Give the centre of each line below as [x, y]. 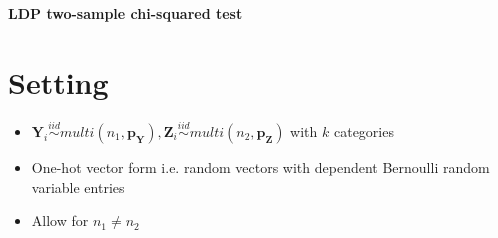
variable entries [78, 186]
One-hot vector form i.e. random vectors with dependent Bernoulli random [260, 166]
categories [363, 130]
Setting [58, 81]
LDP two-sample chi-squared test [125, 13]
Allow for [60, 220]
